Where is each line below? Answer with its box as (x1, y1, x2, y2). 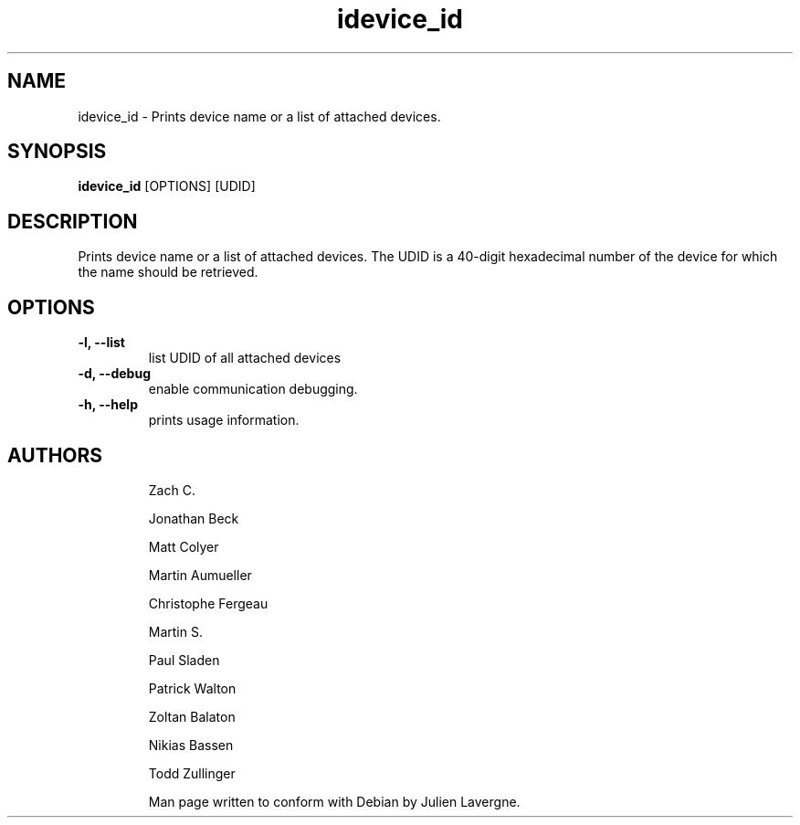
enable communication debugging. (148, 381, 358, 397)
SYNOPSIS (7, 140, 107, 164)
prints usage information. (148, 412, 300, 428)
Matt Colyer (148, 538, 219, 555)
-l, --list (78, 334, 125, 351)
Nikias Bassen (148, 736, 234, 753)
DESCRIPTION (7, 209, 138, 233)
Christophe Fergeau (148, 595, 268, 611)
